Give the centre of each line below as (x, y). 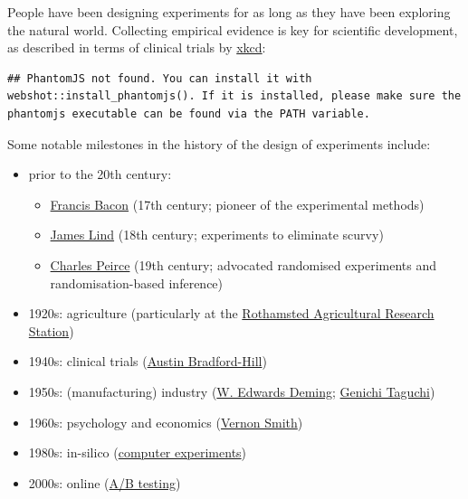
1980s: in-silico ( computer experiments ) (138, 452)
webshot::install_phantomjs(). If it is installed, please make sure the (234, 96)
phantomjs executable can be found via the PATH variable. (189, 113)
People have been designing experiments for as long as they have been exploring (229, 12)
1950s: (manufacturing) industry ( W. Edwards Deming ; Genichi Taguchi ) (232, 391)
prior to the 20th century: (100, 174)
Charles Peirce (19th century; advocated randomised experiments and (244, 264)
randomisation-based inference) (137, 282)
